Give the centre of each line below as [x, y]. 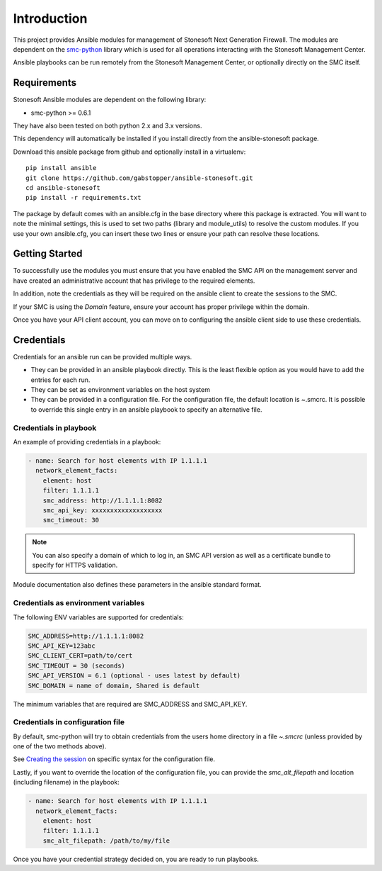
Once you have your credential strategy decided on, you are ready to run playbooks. [136, 859]
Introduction [50, 18]
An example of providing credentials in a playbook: [87, 442]
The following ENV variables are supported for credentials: [98, 617]
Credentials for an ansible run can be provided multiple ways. [103, 356]
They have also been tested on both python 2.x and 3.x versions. [108, 126]
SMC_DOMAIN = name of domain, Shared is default [114, 685]
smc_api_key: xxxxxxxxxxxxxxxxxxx [103, 510]
